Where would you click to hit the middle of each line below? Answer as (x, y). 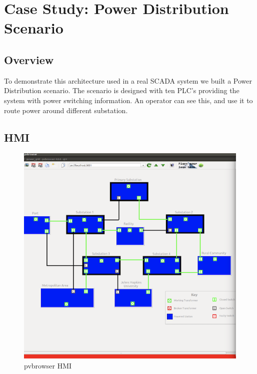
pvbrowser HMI (48, 365)
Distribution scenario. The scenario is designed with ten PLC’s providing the (122, 90)
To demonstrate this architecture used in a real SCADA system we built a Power (128, 80)
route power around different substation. (66, 110)
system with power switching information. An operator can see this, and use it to (128, 100)
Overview (29, 59)
